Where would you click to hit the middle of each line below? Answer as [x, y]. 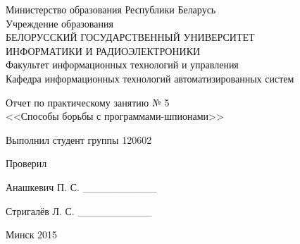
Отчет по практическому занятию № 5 [88, 102]
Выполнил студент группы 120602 [79, 139]
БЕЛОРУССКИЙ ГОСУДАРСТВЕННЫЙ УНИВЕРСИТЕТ [130, 37]
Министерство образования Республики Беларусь [111, 9]
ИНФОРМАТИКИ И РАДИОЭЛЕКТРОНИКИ [103, 50]
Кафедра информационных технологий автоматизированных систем [150, 78]
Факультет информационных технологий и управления [122, 65]
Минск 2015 [32, 234]
